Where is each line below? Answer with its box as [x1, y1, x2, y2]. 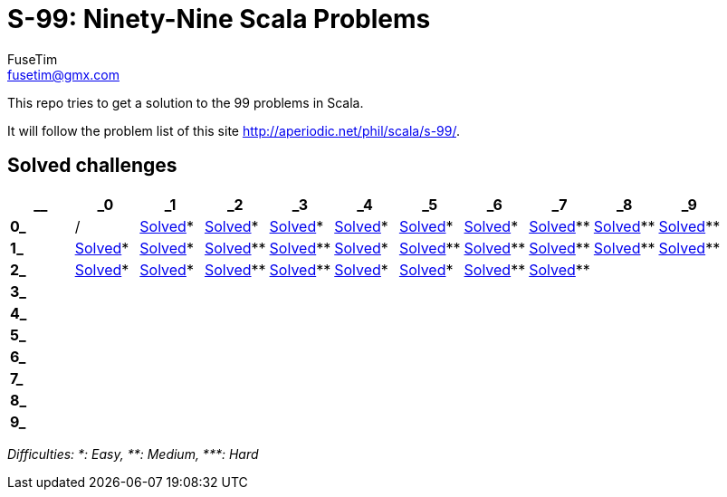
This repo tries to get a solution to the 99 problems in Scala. [7, 94, 364, 110]
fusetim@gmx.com [7, 66, 120, 82]
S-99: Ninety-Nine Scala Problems [7, 4, 431, 34]
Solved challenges [7, 154, 177, 177]
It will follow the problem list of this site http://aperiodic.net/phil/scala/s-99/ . [7, 122, 461, 139]
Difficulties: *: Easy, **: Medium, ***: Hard [7, 445, 259, 462]
